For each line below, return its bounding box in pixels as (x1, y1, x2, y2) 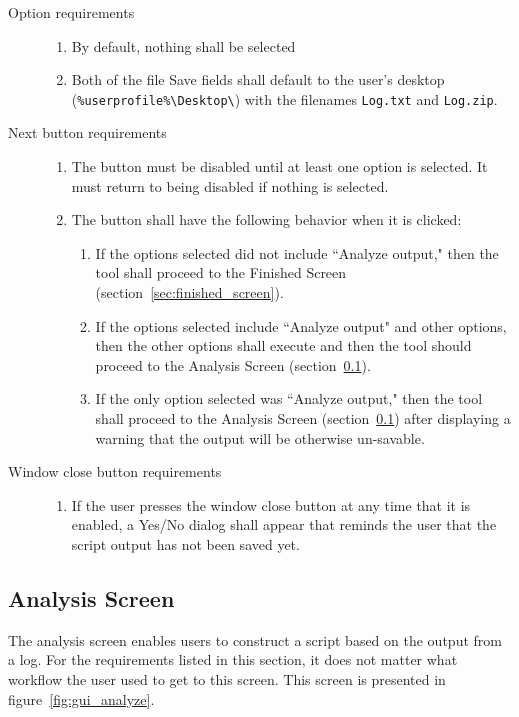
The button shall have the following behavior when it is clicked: (71, 209, 462, 230)
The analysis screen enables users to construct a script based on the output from (8, 629, 502, 650)
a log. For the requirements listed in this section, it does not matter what (8, 649, 458, 670)
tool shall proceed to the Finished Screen (95, 262, 347, 283)
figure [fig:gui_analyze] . (8, 688, 155, 709)
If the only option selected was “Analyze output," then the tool (95, 388, 483, 409)
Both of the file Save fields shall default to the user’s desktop (71, 69, 445, 90)
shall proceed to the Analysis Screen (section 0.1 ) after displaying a (95, 407, 511, 428)
